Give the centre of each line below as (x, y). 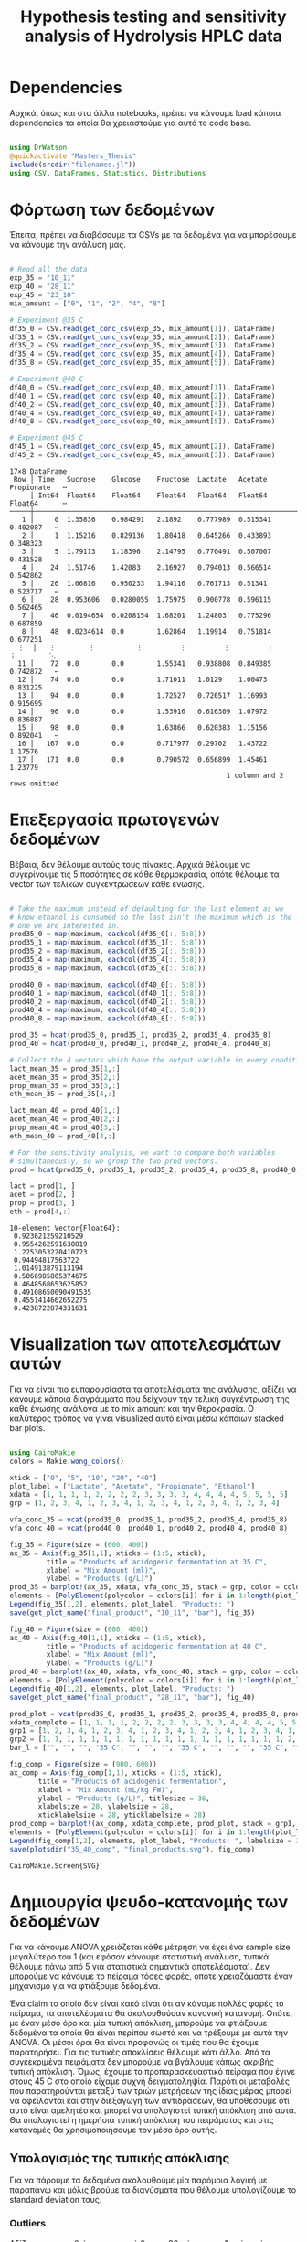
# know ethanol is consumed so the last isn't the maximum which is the (151, 917)
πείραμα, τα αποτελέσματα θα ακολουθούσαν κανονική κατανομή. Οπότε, (151, 2012)
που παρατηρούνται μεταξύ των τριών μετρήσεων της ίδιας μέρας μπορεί (151, 2090)
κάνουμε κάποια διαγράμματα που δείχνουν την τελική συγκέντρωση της (149, 1399)
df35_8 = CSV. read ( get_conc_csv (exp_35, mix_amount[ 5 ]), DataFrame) (143, 363)
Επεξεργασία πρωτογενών (115, 820)
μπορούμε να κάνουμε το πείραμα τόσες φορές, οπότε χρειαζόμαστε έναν (152, 1976)
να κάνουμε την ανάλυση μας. (68, 245)
